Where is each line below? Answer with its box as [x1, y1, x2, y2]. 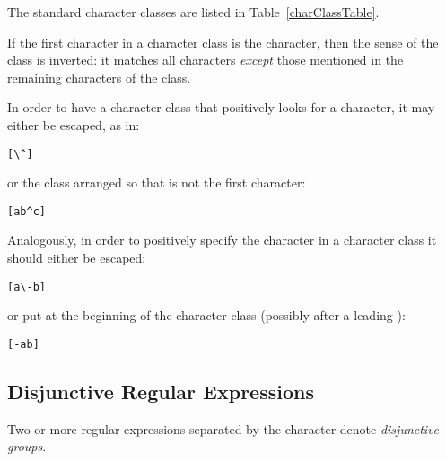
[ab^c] [7, 204, 46, 218]
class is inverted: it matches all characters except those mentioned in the [7, 50, 404, 69]
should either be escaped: [7, 248, 146, 267]
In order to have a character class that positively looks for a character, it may [7, 98, 435, 117]
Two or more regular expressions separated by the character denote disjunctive [7, 419, 440, 438]
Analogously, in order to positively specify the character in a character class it [7, 230, 437, 249]
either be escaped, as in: [7, 115, 140, 134]
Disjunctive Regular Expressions [7, 377, 314, 404]
